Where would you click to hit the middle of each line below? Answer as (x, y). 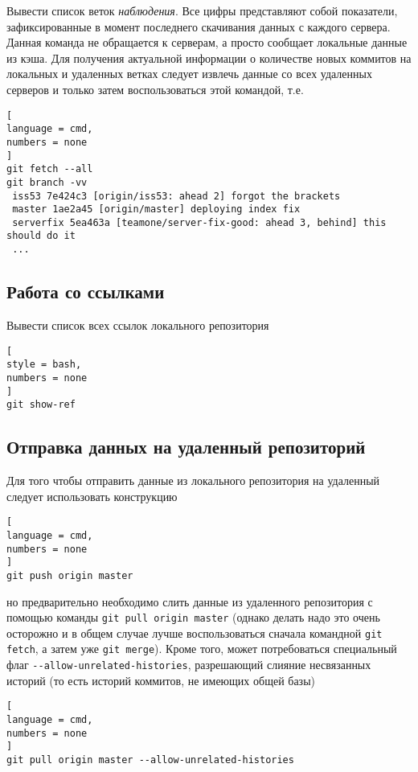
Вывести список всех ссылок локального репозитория (138, 324)
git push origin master (70, 575)
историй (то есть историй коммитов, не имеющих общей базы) (161, 680)
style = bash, (44, 365)
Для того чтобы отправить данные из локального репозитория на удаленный (193, 480)
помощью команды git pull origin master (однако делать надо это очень (193, 617)
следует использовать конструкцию (92, 496)
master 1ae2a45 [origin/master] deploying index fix (156, 209)
